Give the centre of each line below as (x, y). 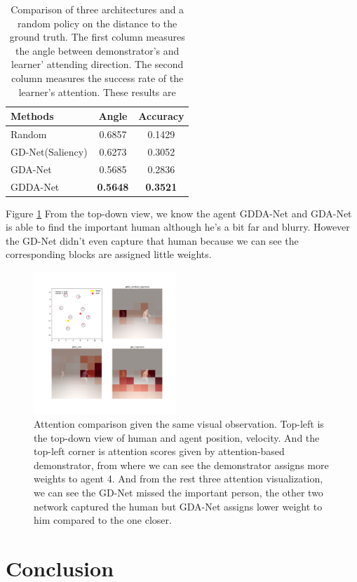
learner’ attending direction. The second (97, 64)
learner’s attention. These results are (97, 92)
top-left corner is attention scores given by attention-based (159, 451)
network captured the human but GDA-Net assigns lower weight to (178, 506)
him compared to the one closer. (103, 520)
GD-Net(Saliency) (49, 151)
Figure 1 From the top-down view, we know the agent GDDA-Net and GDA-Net (179, 213)
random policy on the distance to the (97, 23)
